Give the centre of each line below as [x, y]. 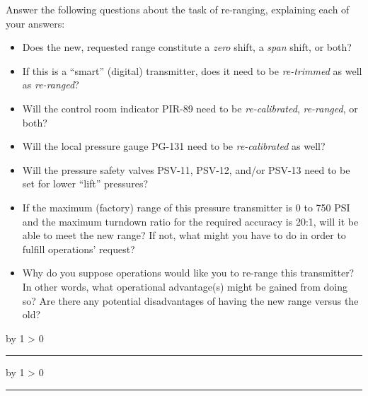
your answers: [35, 23]
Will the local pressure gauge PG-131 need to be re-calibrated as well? [174, 146]
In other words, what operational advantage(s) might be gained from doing [185, 286]
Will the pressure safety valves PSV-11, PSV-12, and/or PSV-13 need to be [186, 169]
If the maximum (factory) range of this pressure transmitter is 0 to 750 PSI [186, 207]
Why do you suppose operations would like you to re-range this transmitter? [188, 273]
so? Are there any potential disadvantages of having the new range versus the [190, 300]
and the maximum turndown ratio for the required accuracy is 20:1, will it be [190, 221]
